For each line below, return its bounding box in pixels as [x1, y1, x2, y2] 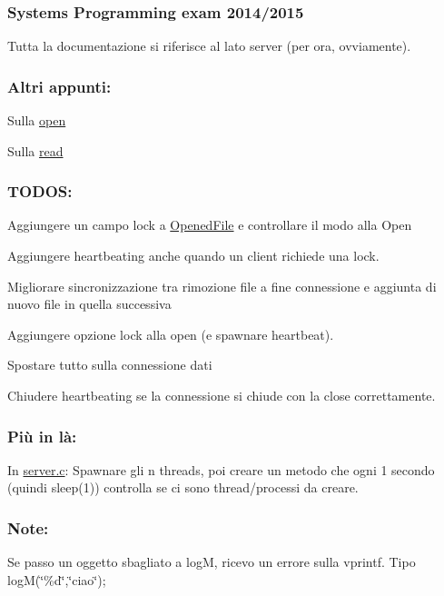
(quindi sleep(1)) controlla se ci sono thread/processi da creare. [7, 478, 359, 497]
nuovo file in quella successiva [7, 294, 172, 313]
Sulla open [7, 111, 66, 130]
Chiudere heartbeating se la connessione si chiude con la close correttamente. [7, 386, 436, 404]
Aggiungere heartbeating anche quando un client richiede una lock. [7, 246, 380, 265]
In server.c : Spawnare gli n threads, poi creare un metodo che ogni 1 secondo [7, 460, 435, 479]
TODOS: [7, 180, 73, 203]
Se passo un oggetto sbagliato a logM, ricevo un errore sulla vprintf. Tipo [7, 552, 416, 571]
